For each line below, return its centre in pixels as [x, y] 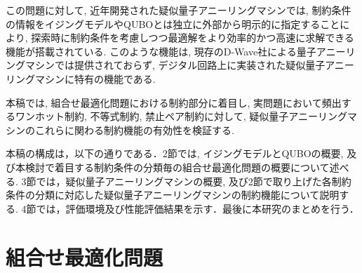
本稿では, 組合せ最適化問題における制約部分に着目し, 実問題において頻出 [174, 102]
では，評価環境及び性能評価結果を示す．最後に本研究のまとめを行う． [197, 208]
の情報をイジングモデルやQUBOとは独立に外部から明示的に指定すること [173, 24]
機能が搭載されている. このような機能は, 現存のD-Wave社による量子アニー [176, 51]
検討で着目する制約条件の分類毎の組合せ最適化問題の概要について [177, 167]
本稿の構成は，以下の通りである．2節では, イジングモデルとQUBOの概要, [175, 153]
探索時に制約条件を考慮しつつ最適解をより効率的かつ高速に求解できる [193, 38]
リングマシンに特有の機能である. [81, 78]
